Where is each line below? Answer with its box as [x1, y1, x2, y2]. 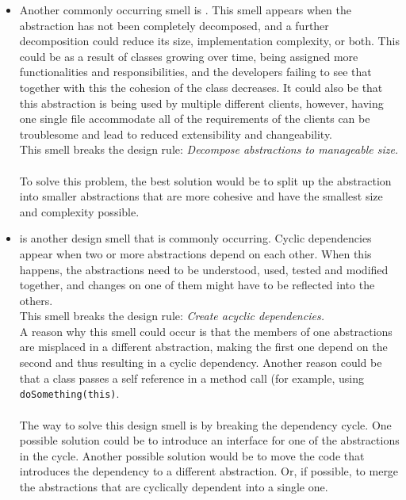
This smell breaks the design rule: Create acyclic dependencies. [19, 307, 324, 324]
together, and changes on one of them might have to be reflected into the [19, 277, 375, 293]
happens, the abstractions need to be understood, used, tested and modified [19, 261, 389, 277]
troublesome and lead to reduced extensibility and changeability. [19, 125, 333, 142]
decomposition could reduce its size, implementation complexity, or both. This [19, 32, 400, 49]
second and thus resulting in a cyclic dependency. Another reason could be [19, 354, 382, 371]
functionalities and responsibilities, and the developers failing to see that [19, 63, 372, 80]
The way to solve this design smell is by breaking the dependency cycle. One [19, 416, 392, 433]
